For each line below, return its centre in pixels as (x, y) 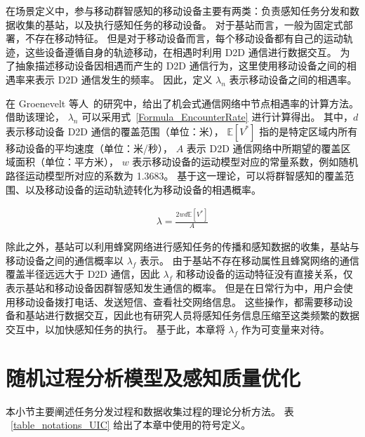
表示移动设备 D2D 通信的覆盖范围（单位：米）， (115, 131)
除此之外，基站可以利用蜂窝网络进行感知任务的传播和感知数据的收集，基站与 (182, 247)
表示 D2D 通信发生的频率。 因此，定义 (124, 79)
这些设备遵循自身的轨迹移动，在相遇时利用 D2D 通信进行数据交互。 (181, 52)
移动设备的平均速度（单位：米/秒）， (89, 148)
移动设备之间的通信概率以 (65, 260)
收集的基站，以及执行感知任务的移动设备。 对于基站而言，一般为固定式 (179, 24)
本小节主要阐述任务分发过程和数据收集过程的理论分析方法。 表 (150, 411)
